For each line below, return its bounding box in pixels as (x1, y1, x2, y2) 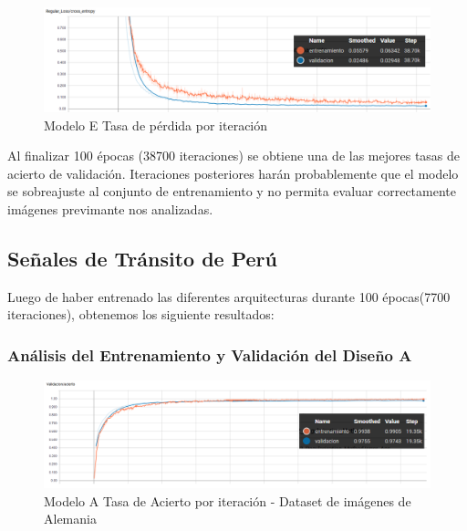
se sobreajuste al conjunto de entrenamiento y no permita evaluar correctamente (7, 182, 456, 201)
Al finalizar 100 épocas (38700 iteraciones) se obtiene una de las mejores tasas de (7, 146, 461, 165)
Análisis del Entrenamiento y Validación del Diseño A (7, 343, 412, 366)
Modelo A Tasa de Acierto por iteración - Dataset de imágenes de (44, 491, 411, 510)
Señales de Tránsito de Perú (7, 245, 277, 273)
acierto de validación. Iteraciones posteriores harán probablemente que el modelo (7, 163, 459, 182)
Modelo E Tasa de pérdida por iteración (44, 115, 268, 134)
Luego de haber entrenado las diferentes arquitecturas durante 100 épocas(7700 (7, 286, 451, 306)
